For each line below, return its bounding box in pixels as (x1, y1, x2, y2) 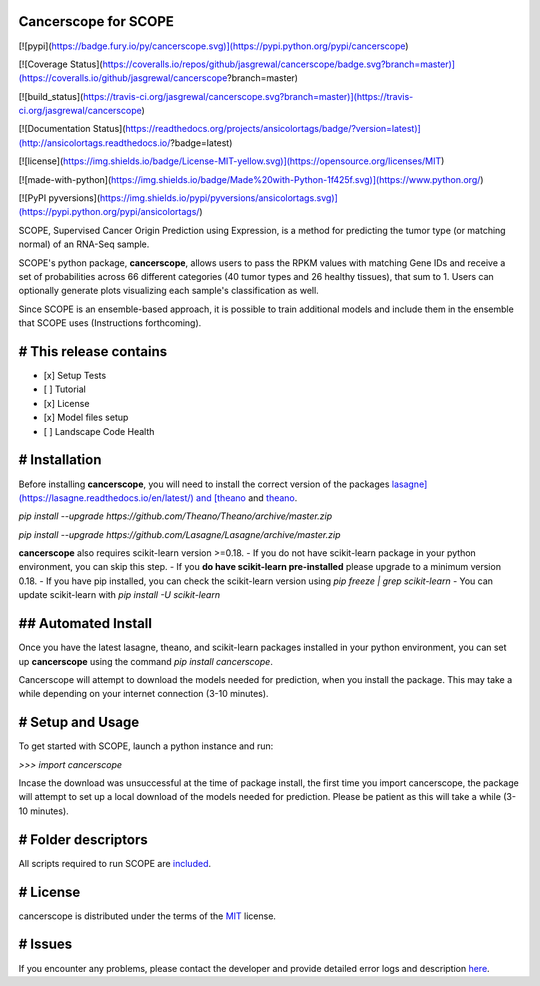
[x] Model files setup (43, 411, 129, 424)
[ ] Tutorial (43, 383, 87, 395)
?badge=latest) (170, 136, 233, 149)
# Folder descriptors (18, 831, 149, 848)
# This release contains (18, 343, 168, 360)
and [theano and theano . (195, 491, 298, 504)
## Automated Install (18, 615, 153, 632)
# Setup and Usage (18, 714, 140, 731)
